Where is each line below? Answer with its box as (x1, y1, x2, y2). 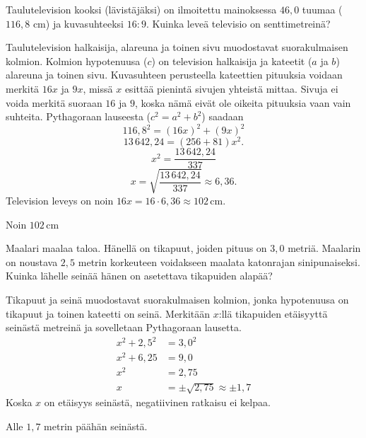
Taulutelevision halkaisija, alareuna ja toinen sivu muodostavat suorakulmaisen (6, 40, 348, 54)
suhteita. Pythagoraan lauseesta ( (6, 109, 151, 124)
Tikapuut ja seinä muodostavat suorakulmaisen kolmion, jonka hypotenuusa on (6, 292, 349, 306)
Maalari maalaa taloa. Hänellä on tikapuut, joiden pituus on (6, 241, 267, 255)
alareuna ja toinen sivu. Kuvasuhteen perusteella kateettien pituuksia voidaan (6, 67, 343, 82)
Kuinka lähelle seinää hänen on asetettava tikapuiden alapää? (6, 268, 273, 283)
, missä (83, 81, 113, 96)
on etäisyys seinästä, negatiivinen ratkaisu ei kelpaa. (44, 395, 271, 410)
